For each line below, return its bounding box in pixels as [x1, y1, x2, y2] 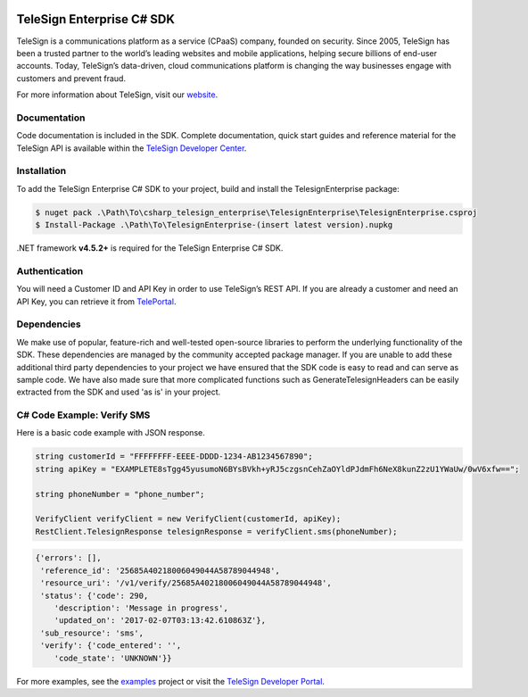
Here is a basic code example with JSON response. [16, 427, 205, 438]
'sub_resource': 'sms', [40, 627, 144, 638]
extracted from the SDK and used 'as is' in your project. [16, 386, 221, 397]
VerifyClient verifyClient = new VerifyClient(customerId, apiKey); [35, 514, 342, 524]
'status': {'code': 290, [40, 590, 149, 601]
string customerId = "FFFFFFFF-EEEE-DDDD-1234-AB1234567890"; [35, 452, 313, 461]
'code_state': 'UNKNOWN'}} [54, 652, 173, 663]
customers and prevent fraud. [16, 72, 127, 84]
